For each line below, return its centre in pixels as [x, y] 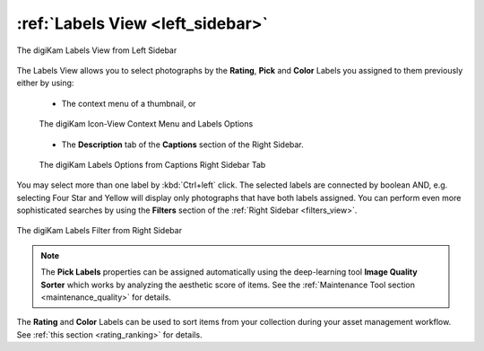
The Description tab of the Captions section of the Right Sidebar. [182, 145]
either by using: [45, 83]
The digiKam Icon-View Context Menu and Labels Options [146, 124]
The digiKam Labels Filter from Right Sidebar [99, 231]
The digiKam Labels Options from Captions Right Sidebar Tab [152, 164]
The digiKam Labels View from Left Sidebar [97, 50]
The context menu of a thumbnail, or [129, 103]
